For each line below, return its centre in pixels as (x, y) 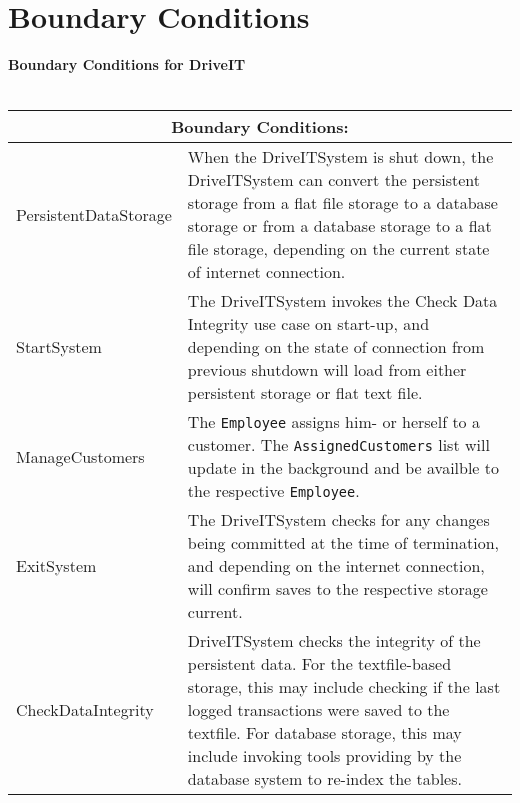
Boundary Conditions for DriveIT (127, 64)
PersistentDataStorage (94, 214)
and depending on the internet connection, (336, 566)
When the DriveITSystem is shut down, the (340, 157)
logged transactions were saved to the (318, 710)
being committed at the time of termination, (343, 543)
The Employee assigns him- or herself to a (333, 422)
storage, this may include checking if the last (344, 687)
